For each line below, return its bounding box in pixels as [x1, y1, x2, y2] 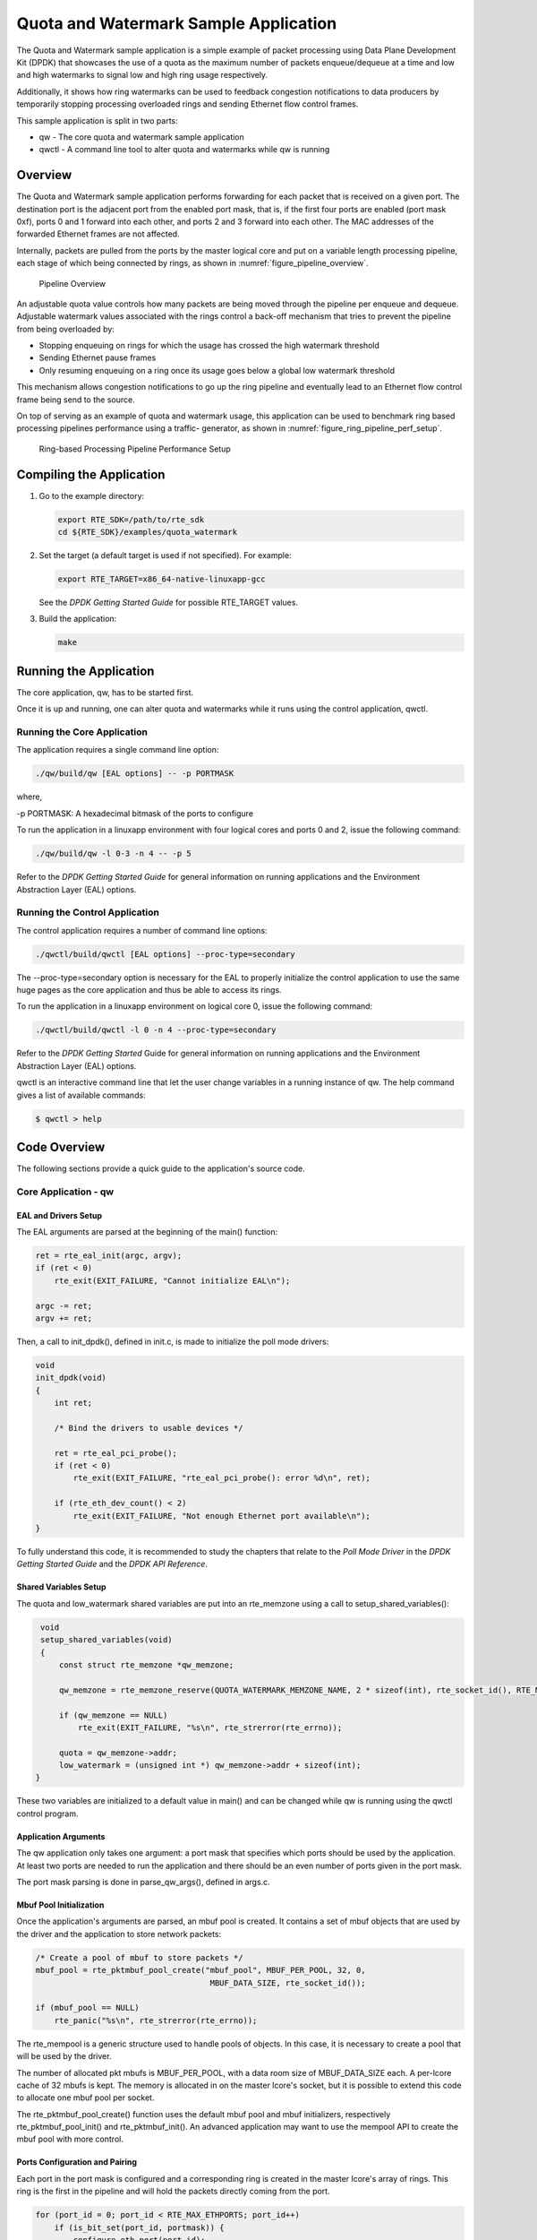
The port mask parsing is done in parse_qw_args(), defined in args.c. [16, 1877, 270, 1888]
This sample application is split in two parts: [16, 115, 178, 125]
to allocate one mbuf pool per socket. [16, 2092, 155, 2103]
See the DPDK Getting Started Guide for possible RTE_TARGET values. [38, 597, 299, 608]
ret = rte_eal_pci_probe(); [54, 1448, 178, 1458]
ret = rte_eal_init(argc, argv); [35, 1251, 183, 1261]
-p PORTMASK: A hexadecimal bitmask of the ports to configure [16, 807, 254, 819]
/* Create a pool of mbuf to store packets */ [35, 1952, 243, 1962]
